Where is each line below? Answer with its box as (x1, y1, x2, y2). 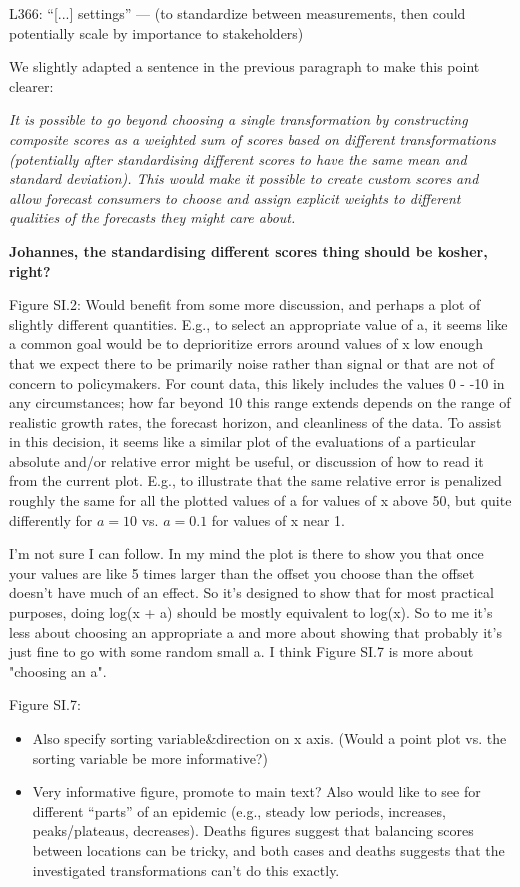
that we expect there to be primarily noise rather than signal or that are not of (9, 352, 494, 373)
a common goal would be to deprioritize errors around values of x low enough (9, 333, 484, 354)
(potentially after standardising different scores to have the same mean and (9, 148, 467, 169)
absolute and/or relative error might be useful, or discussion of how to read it (9, 450, 484, 471)
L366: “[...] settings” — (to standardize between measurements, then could (9, 3, 466, 23)
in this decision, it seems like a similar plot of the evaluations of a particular (9, 431, 476, 452)
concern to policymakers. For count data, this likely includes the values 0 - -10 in (9, 372, 505, 393)
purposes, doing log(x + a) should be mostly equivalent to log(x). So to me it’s (9, 602, 493, 623)
